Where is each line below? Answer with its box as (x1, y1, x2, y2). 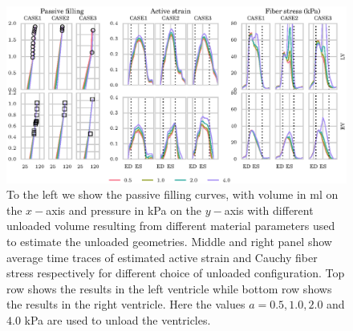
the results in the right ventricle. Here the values (6, 296, 245, 313)
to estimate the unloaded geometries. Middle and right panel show (6, 233, 332, 250)
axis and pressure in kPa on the (46, 201, 202, 218)
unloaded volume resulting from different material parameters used (6, 217, 335, 234)
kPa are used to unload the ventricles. (24, 312, 211, 329)
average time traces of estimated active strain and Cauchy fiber (6, 248, 318, 265)
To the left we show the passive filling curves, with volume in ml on (6, 186, 339, 203)
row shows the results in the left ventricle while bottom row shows (6, 280, 332, 297)
